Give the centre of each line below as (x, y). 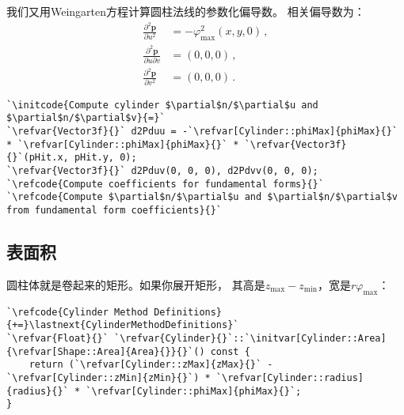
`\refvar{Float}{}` (57, 338)
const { (230, 351)
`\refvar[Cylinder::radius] (290, 377)
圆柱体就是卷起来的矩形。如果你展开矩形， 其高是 (136, 284)
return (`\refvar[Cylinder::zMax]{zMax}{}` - (151, 365)
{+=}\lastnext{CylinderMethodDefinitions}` (123, 325)
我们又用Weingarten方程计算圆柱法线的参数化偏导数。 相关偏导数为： (186, 11)
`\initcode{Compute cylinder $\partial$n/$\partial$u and (162, 105)
